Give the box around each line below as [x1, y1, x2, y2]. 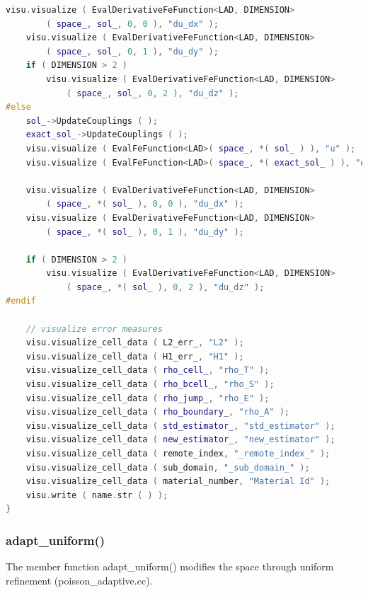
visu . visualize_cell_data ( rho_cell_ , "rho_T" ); [25, 365, 270, 376]
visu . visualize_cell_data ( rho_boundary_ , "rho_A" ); [25, 407, 290, 418]
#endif [6, 296, 36, 306]
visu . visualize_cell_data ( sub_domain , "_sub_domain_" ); [25, 462, 310, 473]
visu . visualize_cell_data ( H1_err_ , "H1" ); [25, 351, 244, 362]
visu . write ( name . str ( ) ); [25, 490, 168, 500]
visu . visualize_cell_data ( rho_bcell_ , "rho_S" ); [25, 379, 275, 390]
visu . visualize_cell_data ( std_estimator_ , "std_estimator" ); [25, 420, 335, 431]
